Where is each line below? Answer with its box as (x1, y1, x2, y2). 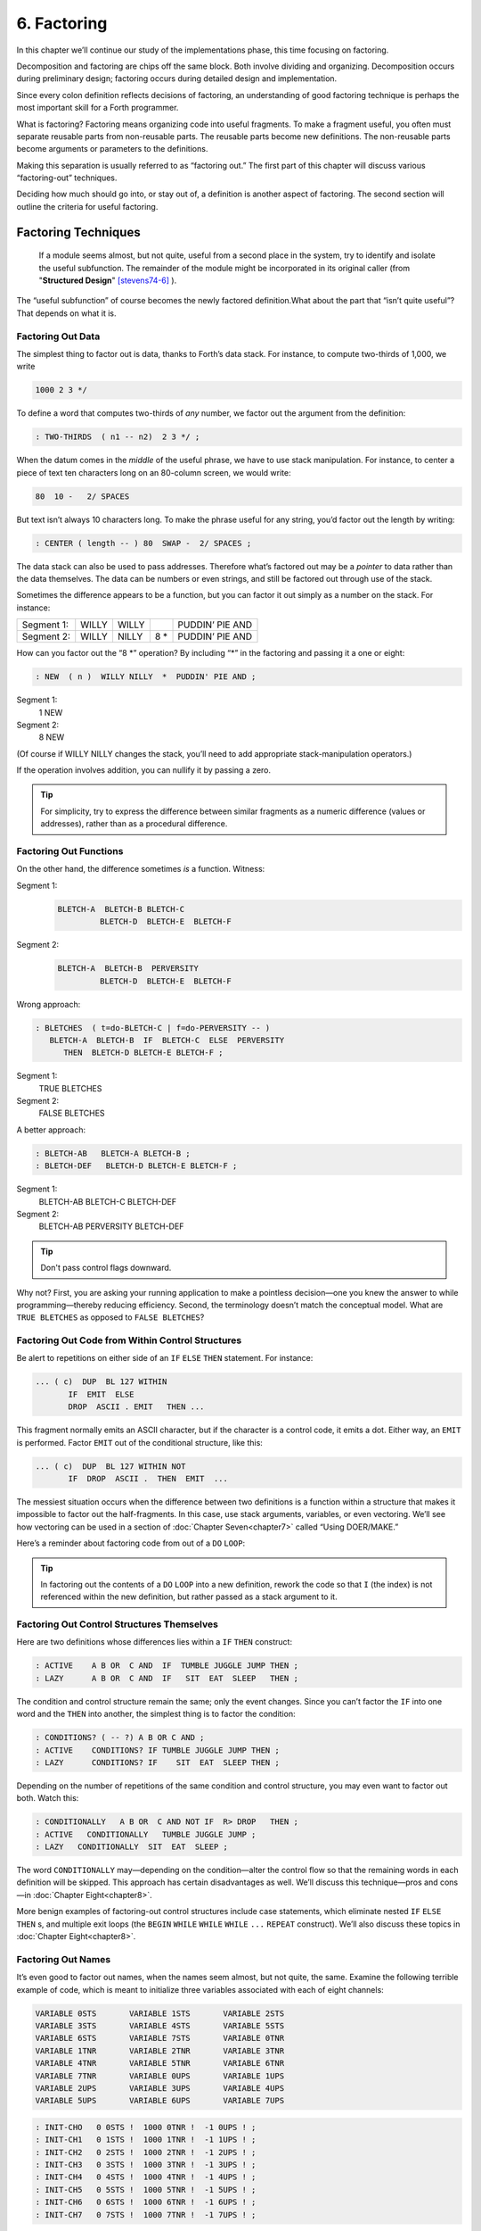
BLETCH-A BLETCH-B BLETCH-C (57, 904, 185, 914)
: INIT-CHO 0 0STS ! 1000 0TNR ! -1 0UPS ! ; (35, 2122, 257, 2132)
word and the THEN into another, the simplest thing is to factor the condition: (16, 1709, 296, 1720)
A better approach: (16, 1124, 86, 1135)
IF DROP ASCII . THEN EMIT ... (68, 1473, 229, 1483)
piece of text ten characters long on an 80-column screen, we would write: (16, 467, 291, 477)
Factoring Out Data (16, 330, 101, 343)
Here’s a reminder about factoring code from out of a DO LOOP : (16, 1538, 246, 1548)
